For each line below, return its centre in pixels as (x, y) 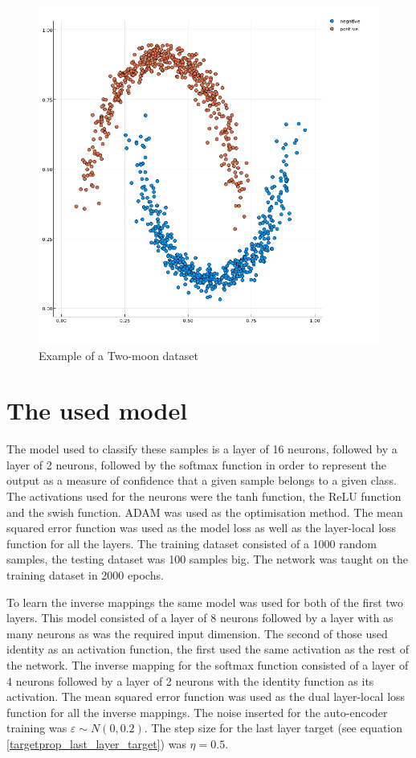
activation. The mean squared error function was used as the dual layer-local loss (206, 697)
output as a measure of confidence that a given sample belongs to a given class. (202, 480)
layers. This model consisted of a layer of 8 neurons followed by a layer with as (200, 618)
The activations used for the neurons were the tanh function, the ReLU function (204, 496)
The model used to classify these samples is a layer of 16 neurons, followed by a (202, 449)
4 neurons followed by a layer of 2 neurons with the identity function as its (190, 680)
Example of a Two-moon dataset (118, 355)
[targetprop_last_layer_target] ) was (96, 743)
